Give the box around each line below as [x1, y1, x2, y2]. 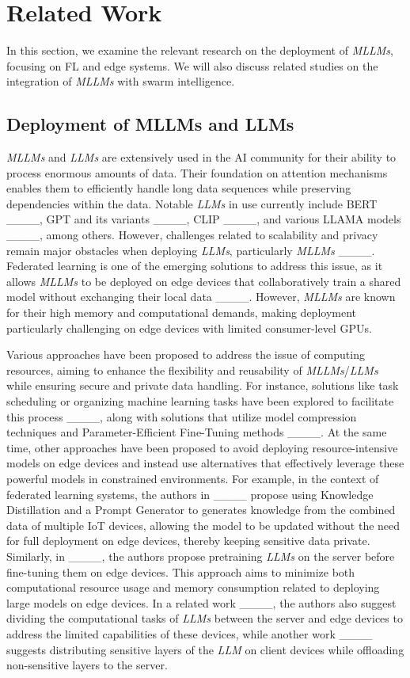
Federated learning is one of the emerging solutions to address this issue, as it [6, 257, 383, 274]
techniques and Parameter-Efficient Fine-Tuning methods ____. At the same [6, 424, 387, 440]
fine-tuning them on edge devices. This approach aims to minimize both [6, 563, 355, 580]
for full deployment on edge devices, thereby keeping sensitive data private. [6, 532, 370, 549]
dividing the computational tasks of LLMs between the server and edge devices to [6, 610, 403, 627]
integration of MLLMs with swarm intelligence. [6, 73, 235, 90]
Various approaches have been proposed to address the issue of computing [6, 346, 365, 363]
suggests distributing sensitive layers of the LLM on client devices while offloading [6, 641, 404, 657]
